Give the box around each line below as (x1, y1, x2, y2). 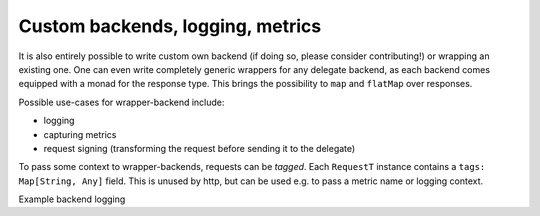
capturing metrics (43, 128, 117, 140)
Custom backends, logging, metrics (18, 15, 322, 37)
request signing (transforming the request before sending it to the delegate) (43, 142, 356, 154)
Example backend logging (18, 193, 126, 205)
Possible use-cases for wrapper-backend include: (18, 96, 225, 108)
